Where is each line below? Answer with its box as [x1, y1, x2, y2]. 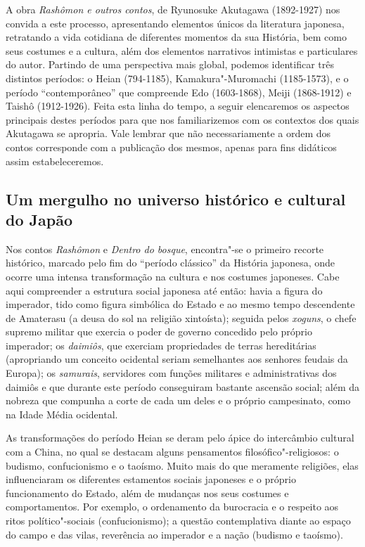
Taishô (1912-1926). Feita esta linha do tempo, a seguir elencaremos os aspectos [6, 98, 350, 113]
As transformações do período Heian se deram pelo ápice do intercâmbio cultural [6, 430, 354, 445]
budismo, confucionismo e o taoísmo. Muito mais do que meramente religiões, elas [6, 458, 359, 472]
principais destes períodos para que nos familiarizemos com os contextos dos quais [6, 112, 359, 127]
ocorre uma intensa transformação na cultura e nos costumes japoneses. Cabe [6, 269, 340, 283]
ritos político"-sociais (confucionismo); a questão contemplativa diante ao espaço [6, 513, 351, 527]
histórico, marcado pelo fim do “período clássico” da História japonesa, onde [6, 255, 335, 270]
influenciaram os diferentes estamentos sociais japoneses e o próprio [6, 472, 296, 487]
